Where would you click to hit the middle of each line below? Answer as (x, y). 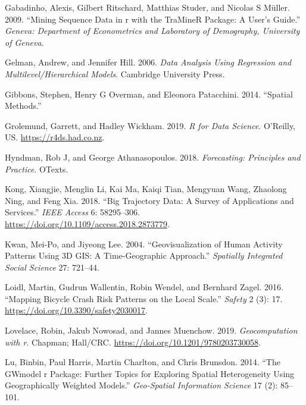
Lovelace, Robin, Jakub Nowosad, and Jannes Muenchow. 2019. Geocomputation (151, 330)
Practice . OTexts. (37, 169)
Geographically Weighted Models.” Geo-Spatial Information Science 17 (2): (141, 385)
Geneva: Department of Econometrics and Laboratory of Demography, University (152, 31)
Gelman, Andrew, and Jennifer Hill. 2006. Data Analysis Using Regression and (148, 62)
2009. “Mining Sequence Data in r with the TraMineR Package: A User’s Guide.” (153, 19)
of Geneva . (24, 42)
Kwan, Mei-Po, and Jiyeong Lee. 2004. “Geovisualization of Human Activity (144, 244)
